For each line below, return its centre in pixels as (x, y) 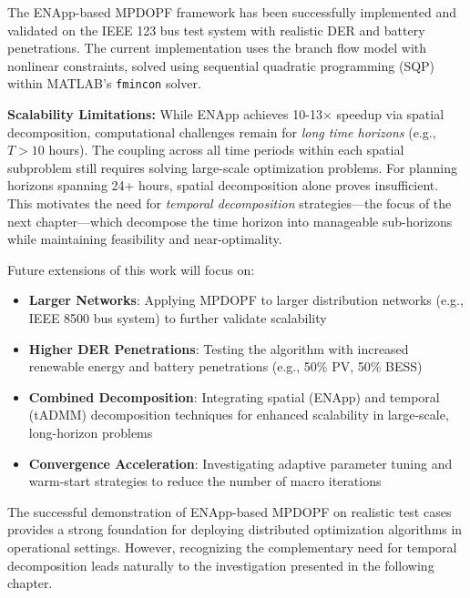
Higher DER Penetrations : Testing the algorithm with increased (219, 348)
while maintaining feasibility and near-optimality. (145, 239)
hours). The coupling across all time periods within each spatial (226, 150)
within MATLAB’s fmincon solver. (104, 83)
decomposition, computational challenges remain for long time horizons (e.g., (222, 132)
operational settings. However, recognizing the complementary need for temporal (232, 547)
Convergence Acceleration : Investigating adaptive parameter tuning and (240, 463)
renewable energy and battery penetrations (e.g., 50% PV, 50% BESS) (225, 366)
